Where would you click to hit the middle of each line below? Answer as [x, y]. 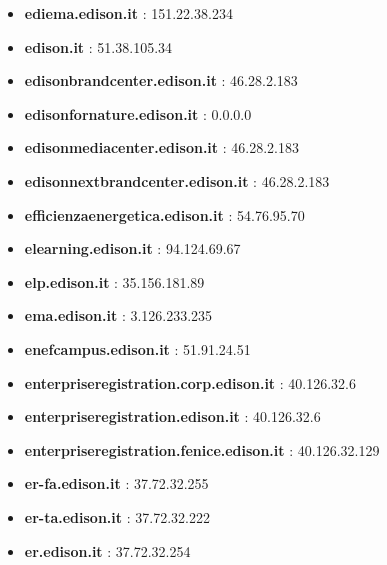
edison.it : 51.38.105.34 [98, 46]
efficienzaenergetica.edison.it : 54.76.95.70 [164, 214]
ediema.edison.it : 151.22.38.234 [128, 13]
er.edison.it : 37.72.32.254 [107, 550]
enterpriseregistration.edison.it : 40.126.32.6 [172, 416]
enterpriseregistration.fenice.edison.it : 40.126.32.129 [202, 449]
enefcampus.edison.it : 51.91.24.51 [137, 348]
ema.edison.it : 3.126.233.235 [118, 315]
